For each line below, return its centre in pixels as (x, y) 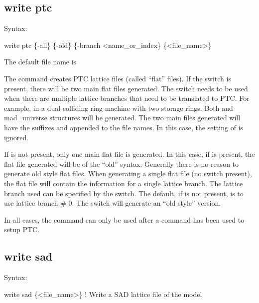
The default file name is (40, 62)
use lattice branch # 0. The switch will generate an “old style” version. (113, 203)
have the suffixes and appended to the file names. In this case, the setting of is (124, 127)
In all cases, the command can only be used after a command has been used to (124, 219)
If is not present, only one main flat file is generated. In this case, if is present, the (129, 154)
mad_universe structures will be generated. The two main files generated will (122, 118)
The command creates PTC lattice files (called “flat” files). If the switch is (118, 78)
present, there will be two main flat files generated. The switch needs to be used (126, 88)
